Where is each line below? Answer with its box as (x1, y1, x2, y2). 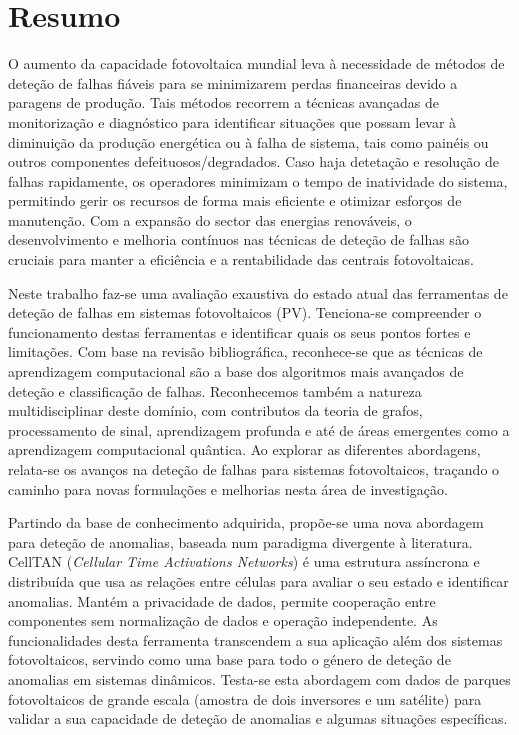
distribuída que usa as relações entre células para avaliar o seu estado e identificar (8, 570, 509, 591)
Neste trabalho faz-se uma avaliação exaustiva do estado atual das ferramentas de (8, 282, 508, 303)
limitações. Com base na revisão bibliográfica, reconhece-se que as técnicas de (8, 341, 483, 362)
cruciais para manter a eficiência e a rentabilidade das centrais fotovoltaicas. (8, 249, 474, 270)
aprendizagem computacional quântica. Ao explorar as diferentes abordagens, (8, 439, 481, 460)
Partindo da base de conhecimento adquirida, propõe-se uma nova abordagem (8, 512, 484, 533)
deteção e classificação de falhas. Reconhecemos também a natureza (8, 380, 422, 401)
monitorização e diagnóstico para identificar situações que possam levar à (8, 111, 457, 132)
